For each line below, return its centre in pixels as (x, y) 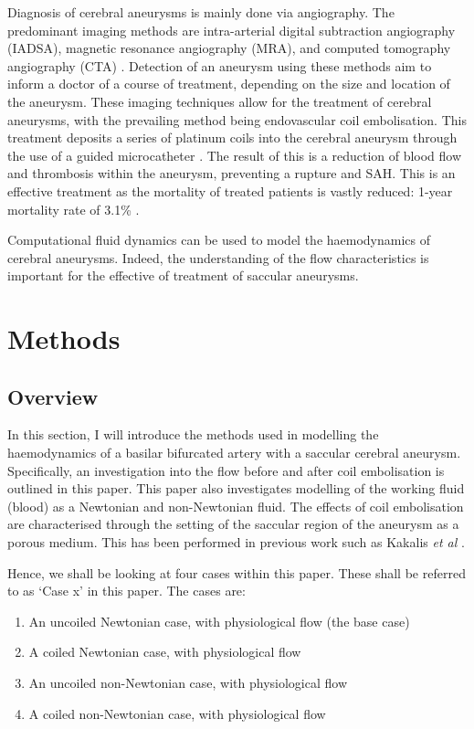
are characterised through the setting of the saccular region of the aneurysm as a (233, 524)
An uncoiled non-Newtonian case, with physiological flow (188, 683)
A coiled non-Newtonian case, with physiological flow (177, 713)
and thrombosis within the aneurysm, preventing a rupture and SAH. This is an (232, 173)
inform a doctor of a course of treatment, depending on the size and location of (229, 84)
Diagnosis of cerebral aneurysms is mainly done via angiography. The (201, 12)
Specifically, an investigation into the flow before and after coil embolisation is (226, 470)
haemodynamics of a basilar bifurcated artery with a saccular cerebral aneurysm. (234, 453)
